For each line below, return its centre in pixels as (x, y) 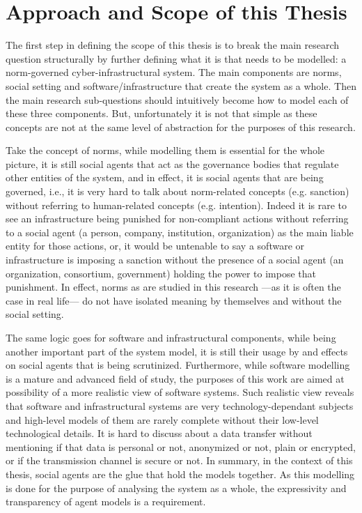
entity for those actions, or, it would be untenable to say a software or (155, 246)
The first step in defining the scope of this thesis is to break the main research (173, 45)
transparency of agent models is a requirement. (106, 501)
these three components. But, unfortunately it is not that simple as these (162, 113)
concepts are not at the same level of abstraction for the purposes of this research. (181, 127)
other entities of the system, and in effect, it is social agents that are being (165, 177)
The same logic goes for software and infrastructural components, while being (171, 337)
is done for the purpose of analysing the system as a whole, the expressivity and (176, 488)
